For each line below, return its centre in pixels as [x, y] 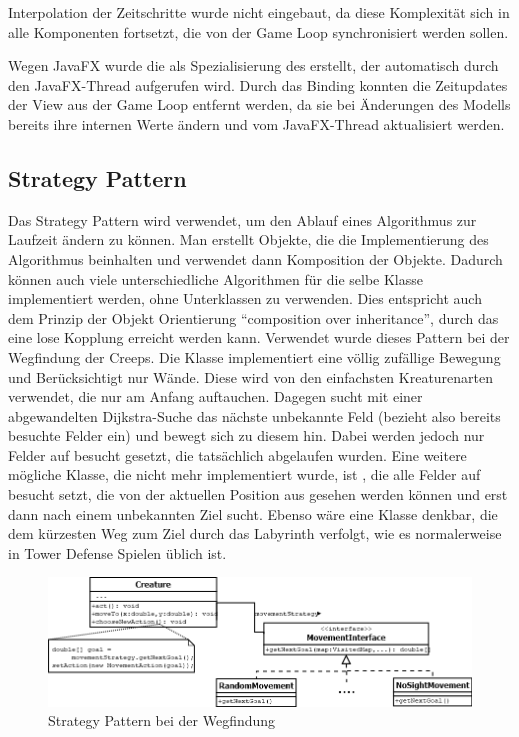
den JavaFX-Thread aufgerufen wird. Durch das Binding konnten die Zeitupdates [258, 84]
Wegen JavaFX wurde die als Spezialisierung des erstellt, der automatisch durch [253, 65]
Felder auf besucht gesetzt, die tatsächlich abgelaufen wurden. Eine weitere [237, 454]
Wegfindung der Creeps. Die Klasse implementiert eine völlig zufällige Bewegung [254, 356]
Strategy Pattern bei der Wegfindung [162, 720]
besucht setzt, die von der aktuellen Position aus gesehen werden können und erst [258, 494]
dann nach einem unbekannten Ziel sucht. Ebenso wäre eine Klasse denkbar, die [253, 513]
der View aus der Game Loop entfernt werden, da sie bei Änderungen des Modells [259, 104]
